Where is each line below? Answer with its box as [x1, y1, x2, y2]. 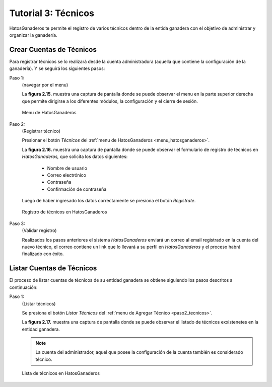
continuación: [9, 284, 38, 290]
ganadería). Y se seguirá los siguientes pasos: [9, 65, 105, 71]
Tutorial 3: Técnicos [9, 8, 94, 19]
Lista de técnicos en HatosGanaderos [22, 370, 100, 376]
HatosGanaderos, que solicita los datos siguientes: [22, 153, 128, 160]
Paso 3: [9, 220, 25, 226]
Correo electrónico [47, 172, 87, 178]
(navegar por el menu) [22, 82, 69, 88]
